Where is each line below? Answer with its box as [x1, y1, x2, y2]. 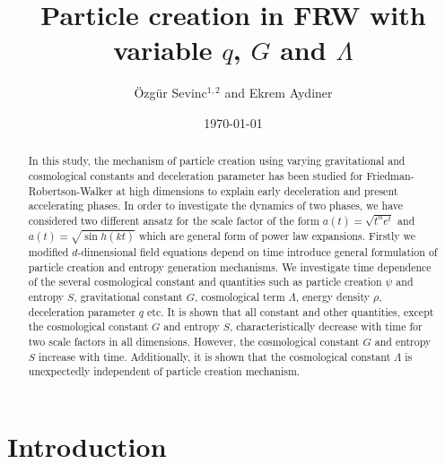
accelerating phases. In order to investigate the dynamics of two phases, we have [28, 198, 404, 213]
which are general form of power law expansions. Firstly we [139, 228, 416, 243]
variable [113, 31, 213, 68]
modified [28, 244, 69, 259]
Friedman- [366, 168, 414, 183]
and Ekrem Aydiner [224, 83, 333, 102]
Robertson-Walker [28, 183, 113, 198]
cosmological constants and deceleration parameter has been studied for [28, 168, 363, 183]
